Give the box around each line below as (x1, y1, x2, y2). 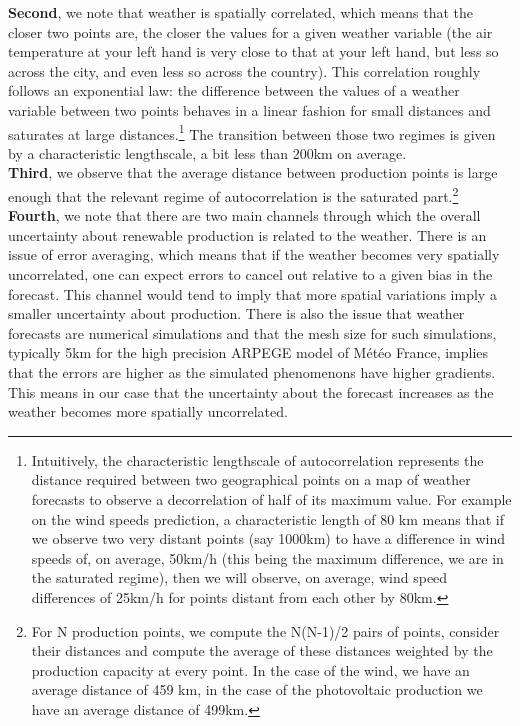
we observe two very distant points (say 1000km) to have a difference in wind (31, 528, 506, 549)
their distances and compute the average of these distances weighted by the (31, 640, 493, 661)
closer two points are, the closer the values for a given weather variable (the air (8, 21, 493, 42)
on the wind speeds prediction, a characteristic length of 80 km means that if (31, 508, 504, 529)
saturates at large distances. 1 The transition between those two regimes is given (8, 120, 496, 144)
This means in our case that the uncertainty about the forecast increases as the (8, 381, 494, 402)
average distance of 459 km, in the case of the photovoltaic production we (31, 679, 483, 700)
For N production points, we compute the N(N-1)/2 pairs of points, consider (31, 620, 500, 641)
